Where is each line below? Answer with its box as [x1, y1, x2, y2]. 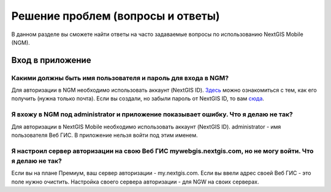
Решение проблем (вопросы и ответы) [11, 9, 220, 23]
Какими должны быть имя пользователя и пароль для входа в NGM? [11, 73, 229, 82]
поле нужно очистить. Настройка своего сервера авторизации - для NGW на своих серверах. [11, 178, 259, 185]
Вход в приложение [11, 55, 91, 65]
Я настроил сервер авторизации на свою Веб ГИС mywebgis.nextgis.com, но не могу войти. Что [11, 147, 314, 155]
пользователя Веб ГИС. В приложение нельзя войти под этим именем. [11, 131, 199, 139]
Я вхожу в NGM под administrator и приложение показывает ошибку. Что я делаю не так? [11, 110, 294, 119]
